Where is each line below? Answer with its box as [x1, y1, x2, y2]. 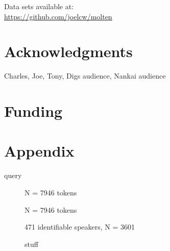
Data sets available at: [4, 1, 74, 11]
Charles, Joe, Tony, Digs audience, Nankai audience [4, 70, 166, 81]
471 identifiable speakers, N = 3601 [25, 221, 135, 232]
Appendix [4, 140, 75, 161]
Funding [4, 101, 63, 121]
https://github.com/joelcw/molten [4, 11, 112, 21]
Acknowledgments [4, 41, 133, 62]
